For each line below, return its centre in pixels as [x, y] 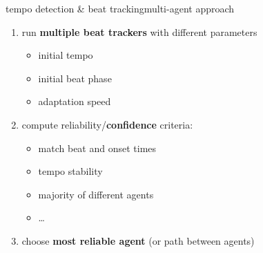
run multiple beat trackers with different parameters [139, 31]
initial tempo [66, 55]
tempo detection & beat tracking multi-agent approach [120, 8]
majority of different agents [96, 194]
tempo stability [70, 171]
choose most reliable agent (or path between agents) [138, 240]
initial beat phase [75, 78]
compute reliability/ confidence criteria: [107, 124]
